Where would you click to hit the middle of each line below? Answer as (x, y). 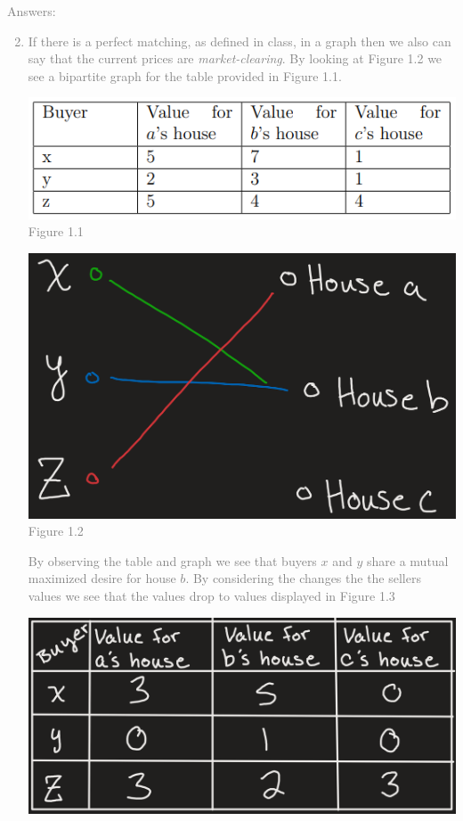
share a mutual (408, 560)
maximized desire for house (102, 578)
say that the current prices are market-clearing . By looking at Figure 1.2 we (235, 58)
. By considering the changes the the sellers (303, 578)
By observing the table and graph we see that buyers (172, 560)
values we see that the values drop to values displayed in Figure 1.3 (211, 595)
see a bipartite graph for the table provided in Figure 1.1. (185, 75)
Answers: (32, 11)
